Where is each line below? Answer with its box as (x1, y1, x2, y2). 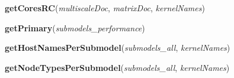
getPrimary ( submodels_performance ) (5, 21, 145, 34)
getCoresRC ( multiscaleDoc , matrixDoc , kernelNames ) (5, 2, 205, 14)
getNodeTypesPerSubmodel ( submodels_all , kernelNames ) (5, 61, 230, 73)
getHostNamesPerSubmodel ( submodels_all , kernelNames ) (5, 41, 230, 54)
